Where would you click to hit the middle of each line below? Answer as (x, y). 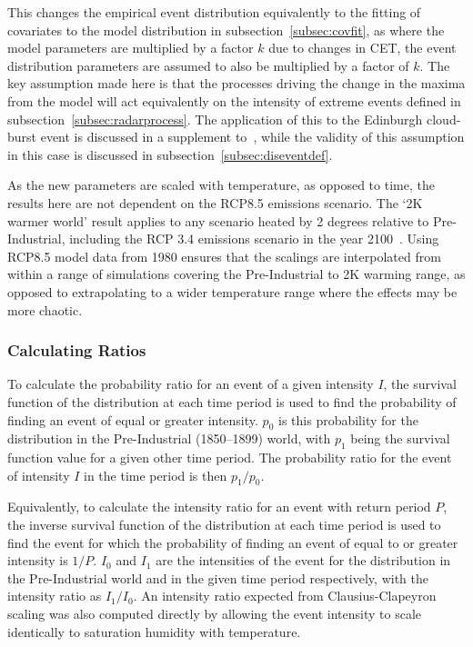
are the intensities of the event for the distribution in (303, 560)
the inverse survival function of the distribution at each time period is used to (224, 525)
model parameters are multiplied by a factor (131, 48)
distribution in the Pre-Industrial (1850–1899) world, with (169, 438)
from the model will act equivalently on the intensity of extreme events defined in (234, 100)
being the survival (400, 438)
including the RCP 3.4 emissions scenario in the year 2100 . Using (254, 239)
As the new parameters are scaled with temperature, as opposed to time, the (221, 185)
